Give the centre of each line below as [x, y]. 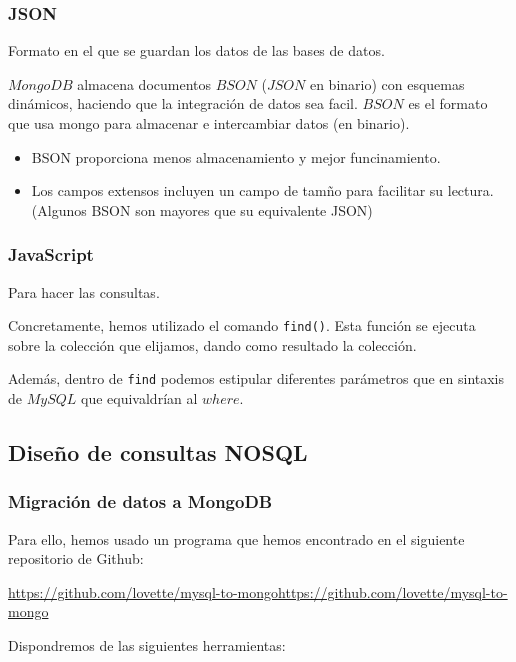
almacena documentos [144, 83]
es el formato [448, 103]
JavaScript [51, 254]
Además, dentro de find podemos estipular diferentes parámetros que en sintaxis [256, 378]
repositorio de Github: [76, 558]
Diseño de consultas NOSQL [158, 452]
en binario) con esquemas [387, 83]
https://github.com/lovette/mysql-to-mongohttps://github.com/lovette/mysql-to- [258, 591]
